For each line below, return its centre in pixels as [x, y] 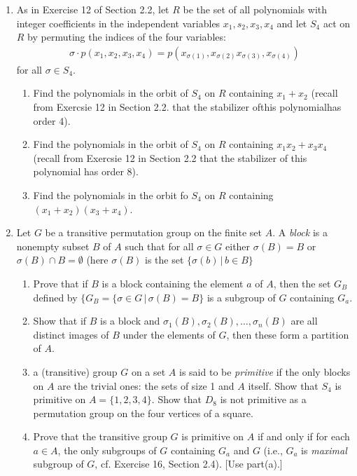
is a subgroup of [241, 297]
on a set [148, 371]
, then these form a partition [288, 334]
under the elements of [169, 334]
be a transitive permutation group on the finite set [154, 232]
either [238, 246]
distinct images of [71, 334]
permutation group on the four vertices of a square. [143, 413]
